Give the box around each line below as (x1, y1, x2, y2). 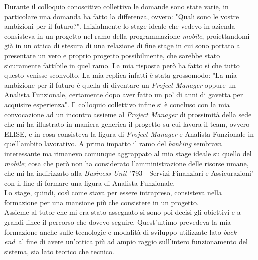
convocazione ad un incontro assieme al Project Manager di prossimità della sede (4, 109, 252, 119)
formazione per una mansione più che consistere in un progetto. (4, 197, 199, 207)
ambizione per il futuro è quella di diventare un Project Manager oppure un (4, 79, 236, 90)
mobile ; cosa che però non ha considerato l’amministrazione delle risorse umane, (4, 158, 249, 168)
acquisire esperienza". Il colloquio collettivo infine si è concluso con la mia (4, 99, 230, 109)
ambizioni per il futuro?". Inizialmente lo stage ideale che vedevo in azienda (4, 21, 235, 31)
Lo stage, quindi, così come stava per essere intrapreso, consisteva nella (4, 187, 222, 198)
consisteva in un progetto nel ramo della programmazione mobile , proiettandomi (4, 30, 250, 41)
